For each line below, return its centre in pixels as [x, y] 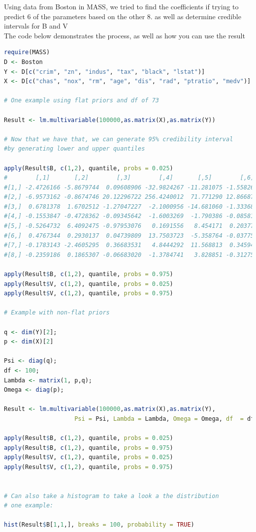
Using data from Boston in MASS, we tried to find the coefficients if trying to [121, 6]
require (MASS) [27, 52]
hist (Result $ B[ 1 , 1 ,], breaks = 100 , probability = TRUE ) [99, 525]
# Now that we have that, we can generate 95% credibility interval [119, 139]
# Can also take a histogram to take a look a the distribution [112, 496]
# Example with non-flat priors [57, 313]
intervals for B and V [36, 26]
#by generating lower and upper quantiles [75, 149]
